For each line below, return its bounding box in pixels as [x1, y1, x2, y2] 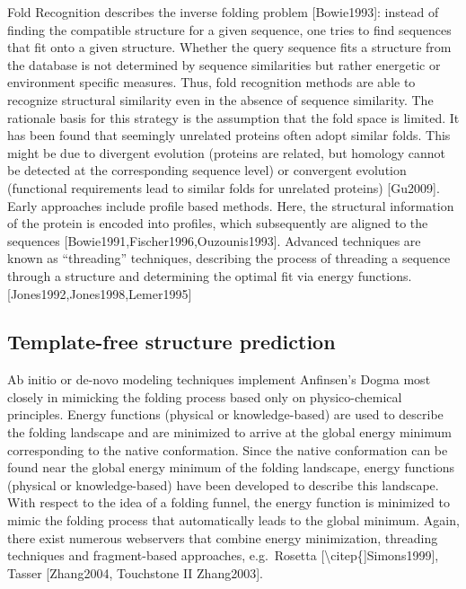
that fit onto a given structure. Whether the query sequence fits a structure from [7, 38, 452, 57]
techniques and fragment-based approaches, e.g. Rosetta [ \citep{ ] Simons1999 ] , [7, 546, 439, 565]
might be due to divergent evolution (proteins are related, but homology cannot [7, 143, 445, 162]
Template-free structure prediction [7, 328, 336, 356]
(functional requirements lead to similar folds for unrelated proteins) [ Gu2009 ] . [7, 178, 440, 197]
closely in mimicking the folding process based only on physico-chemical [7, 387, 402, 406]
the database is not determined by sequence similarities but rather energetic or [7, 55, 441, 74]
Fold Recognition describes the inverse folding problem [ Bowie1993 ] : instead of [7, 3, 439, 21]
